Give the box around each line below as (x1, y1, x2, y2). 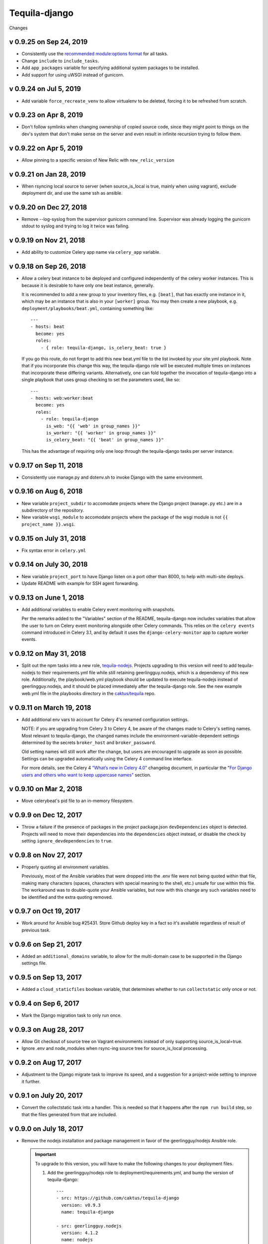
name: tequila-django (61, 1209, 114, 1215)
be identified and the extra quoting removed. (21, 894, 113, 900)
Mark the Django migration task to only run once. (21, 1012, 122, 1018)
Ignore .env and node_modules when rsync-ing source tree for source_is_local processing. (21, 1045, 208, 1051)
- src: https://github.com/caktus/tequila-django (56, 1195, 180, 1201)
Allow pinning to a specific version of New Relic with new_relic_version (21, 157, 175, 163)
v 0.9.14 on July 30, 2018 (9, 560, 88, 569)
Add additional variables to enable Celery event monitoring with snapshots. (21, 606, 175, 612)
